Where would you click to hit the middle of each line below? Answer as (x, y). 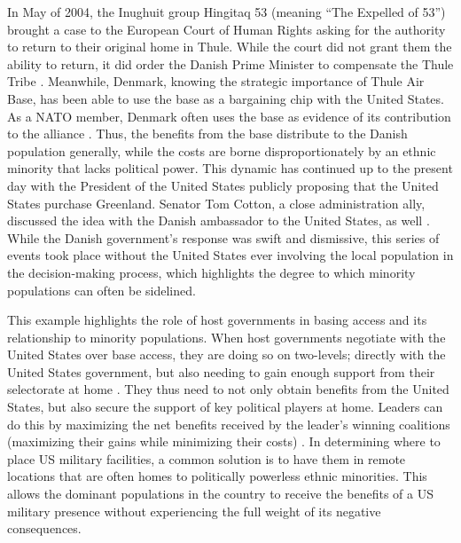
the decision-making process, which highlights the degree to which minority (211, 272)
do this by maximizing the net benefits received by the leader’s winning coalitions (229, 424)
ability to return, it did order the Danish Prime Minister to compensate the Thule (230, 63)
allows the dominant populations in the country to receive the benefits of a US (220, 494)
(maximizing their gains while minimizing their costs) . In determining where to (224, 441)
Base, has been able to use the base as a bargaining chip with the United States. (226, 98)
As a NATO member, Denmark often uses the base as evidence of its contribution (229, 116)
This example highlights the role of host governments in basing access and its (217, 320)
